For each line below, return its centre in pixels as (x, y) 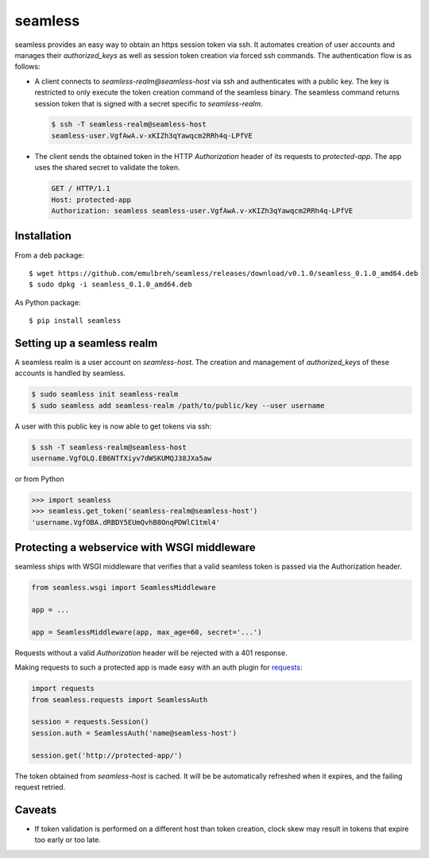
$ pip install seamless (75, 321)
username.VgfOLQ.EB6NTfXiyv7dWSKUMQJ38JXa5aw (122, 458)
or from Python (39, 479)
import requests (63, 689)
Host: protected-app (91, 200)
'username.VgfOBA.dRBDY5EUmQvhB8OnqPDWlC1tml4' (126, 522)
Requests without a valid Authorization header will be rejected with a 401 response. (151, 653)
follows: (27, 67)
